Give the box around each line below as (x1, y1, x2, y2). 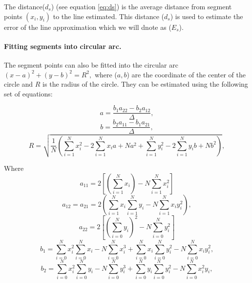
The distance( (4, 1, 45, 11)
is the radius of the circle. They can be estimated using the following (42, 79, 248, 89)
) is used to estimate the (170, 11, 243, 21)
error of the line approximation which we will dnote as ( (4, 22, 171, 32)
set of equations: (4, 88, 53, 98)
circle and (4, 79, 33, 89)
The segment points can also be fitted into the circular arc (4, 59, 178, 70)
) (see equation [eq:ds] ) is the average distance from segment (51, 1, 232, 11)
